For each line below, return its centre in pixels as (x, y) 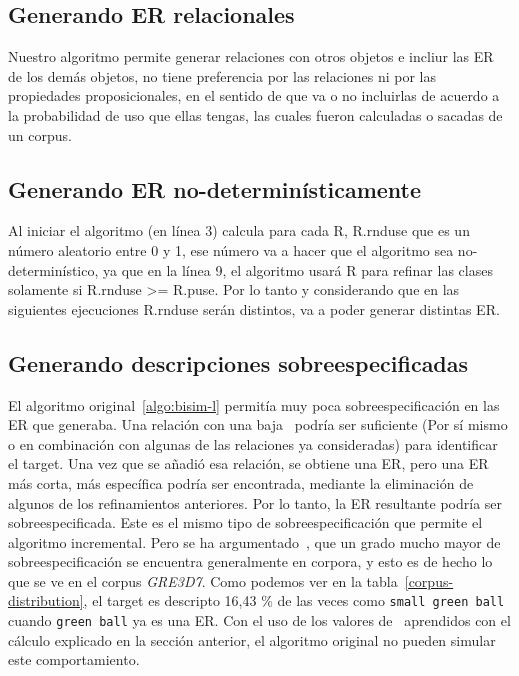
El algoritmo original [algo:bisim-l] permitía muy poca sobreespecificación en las (254, 404)
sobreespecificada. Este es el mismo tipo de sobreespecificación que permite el (245, 522)
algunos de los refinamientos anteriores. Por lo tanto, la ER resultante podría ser (255, 502)
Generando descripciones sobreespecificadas (238, 362)
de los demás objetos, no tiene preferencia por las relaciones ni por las (222, 75)
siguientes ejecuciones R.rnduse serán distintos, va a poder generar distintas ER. (254, 308)
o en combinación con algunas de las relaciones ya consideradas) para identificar (253, 443)
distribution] (46, 600)
